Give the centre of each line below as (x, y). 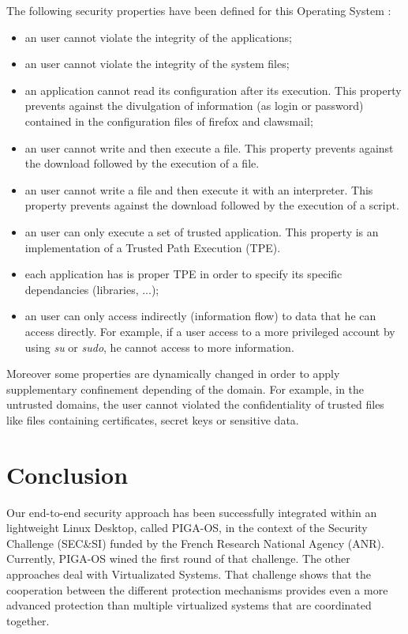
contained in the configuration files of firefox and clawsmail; (169, 121)
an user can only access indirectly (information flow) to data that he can (200, 316)
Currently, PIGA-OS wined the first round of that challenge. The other (178, 559)
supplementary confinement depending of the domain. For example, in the (185, 389)
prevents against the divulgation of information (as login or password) (194, 106)
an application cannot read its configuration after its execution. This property (213, 90)
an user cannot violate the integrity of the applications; (158, 37)
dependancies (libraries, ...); (92, 289)
